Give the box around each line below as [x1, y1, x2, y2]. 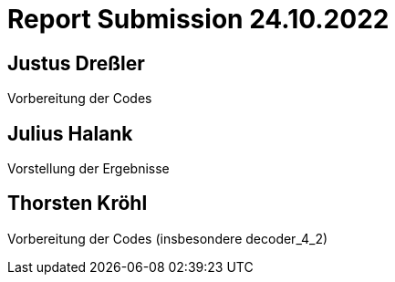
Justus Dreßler [7, 51, 145, 75]
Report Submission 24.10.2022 [7, 4, 390, 35]
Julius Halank [7, 121, 133, 145]
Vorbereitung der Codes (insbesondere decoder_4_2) [7, 230, 328, 246]
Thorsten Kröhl [7, 192, 148, 215]
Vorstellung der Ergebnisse [7, 161, 170, 177]
